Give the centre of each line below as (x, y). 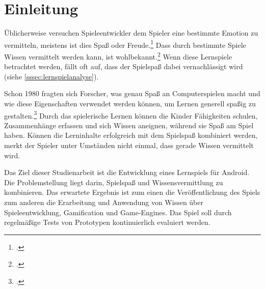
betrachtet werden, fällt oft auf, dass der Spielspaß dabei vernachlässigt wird (124, 66)
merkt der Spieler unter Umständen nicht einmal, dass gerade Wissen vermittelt (129, 145)
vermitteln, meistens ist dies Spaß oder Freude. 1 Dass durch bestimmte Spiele (125, 44)
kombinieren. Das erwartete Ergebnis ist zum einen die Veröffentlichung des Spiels (132, 192)
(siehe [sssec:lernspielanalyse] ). (51, 76)
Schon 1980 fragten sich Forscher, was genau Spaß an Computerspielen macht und (132, 93)
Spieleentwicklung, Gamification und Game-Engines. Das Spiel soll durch (118, 212)
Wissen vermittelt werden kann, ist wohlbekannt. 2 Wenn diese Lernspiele (118, 55)
